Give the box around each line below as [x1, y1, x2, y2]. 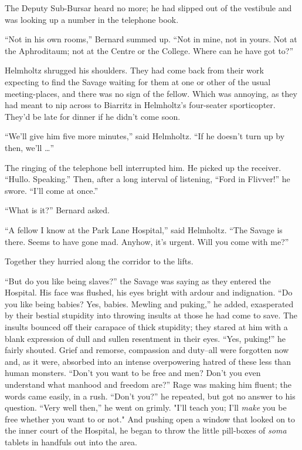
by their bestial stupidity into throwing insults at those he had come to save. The [5, 309, 298, 321]
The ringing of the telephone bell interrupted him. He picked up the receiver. [5, 161, 281, 173]
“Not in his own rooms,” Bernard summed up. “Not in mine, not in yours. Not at [5, 33, 297, 45]
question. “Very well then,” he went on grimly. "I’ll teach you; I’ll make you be [5, 401, 287, 414]
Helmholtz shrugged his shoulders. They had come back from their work [5, 64, 264, 76]
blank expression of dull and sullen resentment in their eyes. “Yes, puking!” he [5, 332, 286, 344]
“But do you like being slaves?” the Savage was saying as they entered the [5, 274, 271, 287]
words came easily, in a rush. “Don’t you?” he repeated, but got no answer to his [5, 389, 296, 402]
